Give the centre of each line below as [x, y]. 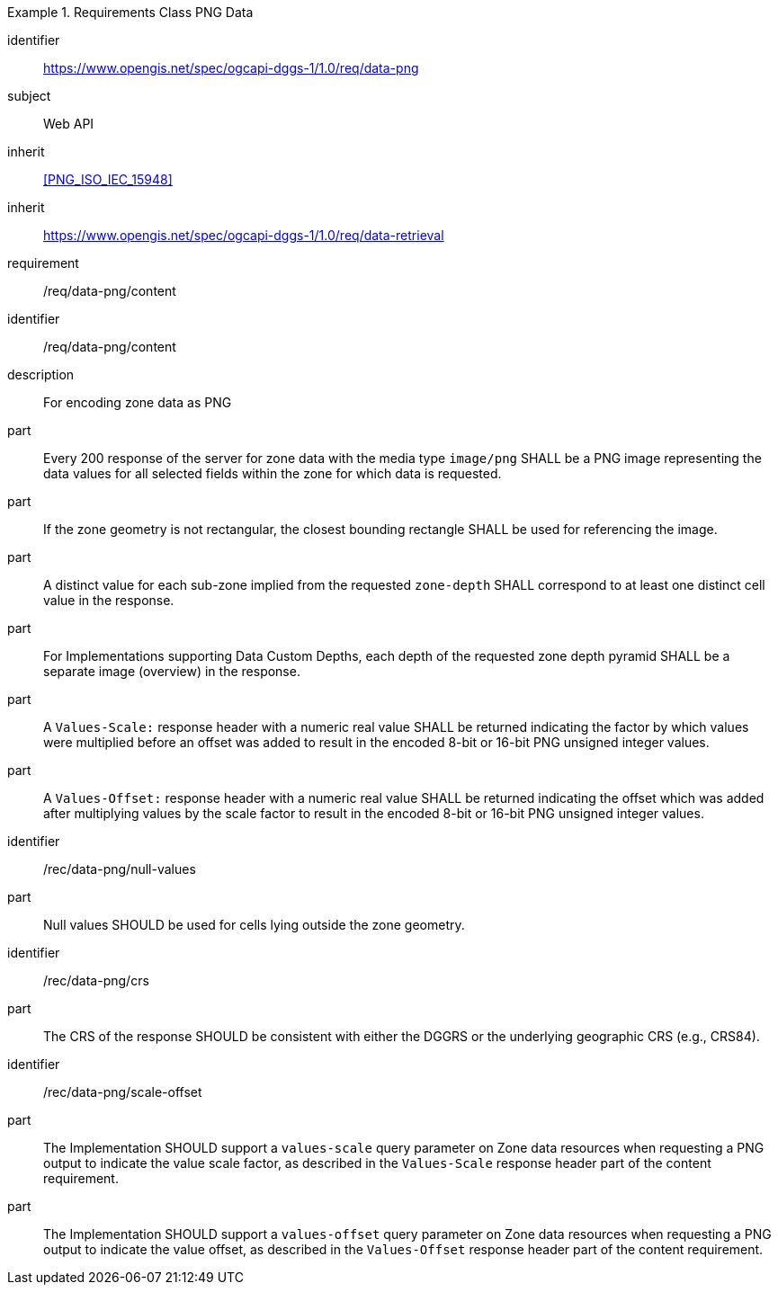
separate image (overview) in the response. [172, 671]
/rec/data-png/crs [96, 980]
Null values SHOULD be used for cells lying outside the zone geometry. [254, 925]
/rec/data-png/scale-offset [123, 1092]
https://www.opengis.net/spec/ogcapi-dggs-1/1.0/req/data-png [231, 68]
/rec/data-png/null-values [120, 869]
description [41, 374]
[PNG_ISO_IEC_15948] [108, 179]
